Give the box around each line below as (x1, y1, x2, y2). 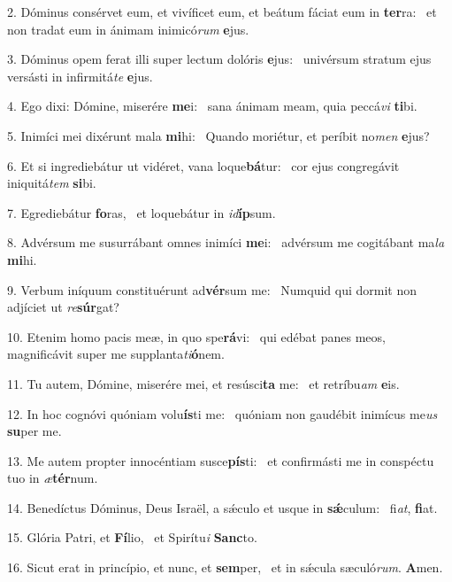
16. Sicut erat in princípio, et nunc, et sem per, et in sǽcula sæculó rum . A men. (7, 558, 443, 577)
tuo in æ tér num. (7, 469, 98, 487)
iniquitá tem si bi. (7, 174, 96, 192)
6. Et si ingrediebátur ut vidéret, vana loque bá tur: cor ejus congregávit (7, 156, 400, 175)
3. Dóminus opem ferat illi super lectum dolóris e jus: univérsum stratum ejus (7, 50, 432, 68)
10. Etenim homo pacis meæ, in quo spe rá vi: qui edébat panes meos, (7, 327, 386, 345)
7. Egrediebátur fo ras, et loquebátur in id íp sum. (7, 203, 276, 221)
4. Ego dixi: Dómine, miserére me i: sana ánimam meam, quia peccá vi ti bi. (7, 97, 418, 115)
